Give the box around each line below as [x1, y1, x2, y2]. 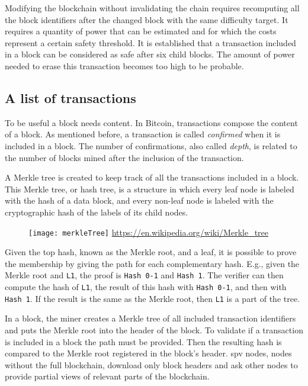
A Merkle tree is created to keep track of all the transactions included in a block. [5, 171, 299, 184]
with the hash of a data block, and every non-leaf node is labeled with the [5, 194, 274, 207]
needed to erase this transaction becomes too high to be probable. [5, 59, 244, 72]
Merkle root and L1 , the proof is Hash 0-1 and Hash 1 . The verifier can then [5, 269, 284, 281]
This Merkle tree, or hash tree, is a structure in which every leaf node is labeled [5, 182, 294, 195]
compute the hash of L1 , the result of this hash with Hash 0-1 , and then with [5, 281, 287, 293]
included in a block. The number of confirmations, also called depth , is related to [5, 139, 297, 152]
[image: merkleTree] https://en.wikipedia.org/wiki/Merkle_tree [28, 226, 268, 238]
